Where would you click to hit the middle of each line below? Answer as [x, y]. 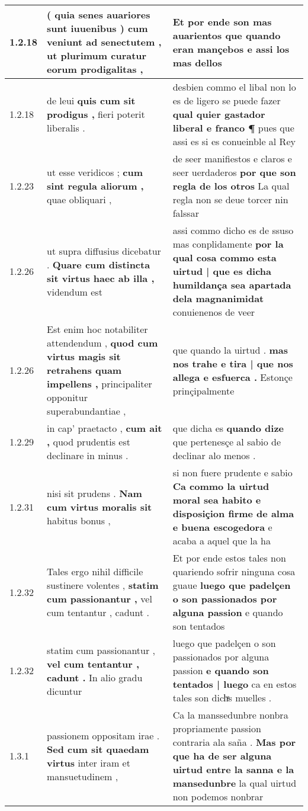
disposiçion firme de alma [233, 513]
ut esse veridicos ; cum [95, 172]
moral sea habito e [217, 500]
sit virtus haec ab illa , [101, 278]
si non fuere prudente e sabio [232, 472]
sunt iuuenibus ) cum [97, 28]
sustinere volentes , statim [103, 585]
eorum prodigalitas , [95, 69]
